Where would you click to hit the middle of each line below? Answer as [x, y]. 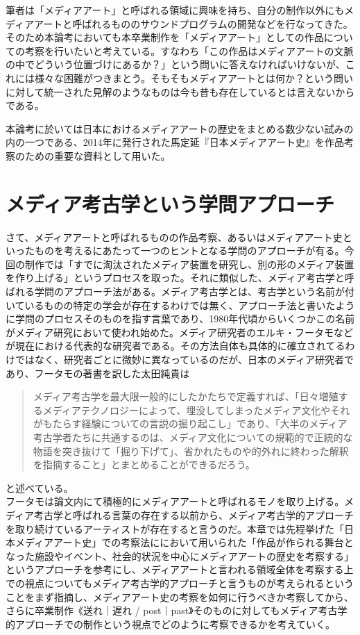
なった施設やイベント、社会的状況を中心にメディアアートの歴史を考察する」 [180, 555]
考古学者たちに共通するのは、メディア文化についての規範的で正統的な [193, 437]
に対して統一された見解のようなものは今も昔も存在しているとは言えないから [180, 91]
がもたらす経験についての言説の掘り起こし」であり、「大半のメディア [190, 423]
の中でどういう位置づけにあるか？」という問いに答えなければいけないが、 [175, 64]
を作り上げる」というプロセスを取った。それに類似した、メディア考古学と [175, 278]
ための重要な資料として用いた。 [97, 155]
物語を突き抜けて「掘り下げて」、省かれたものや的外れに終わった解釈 [191, 451]
